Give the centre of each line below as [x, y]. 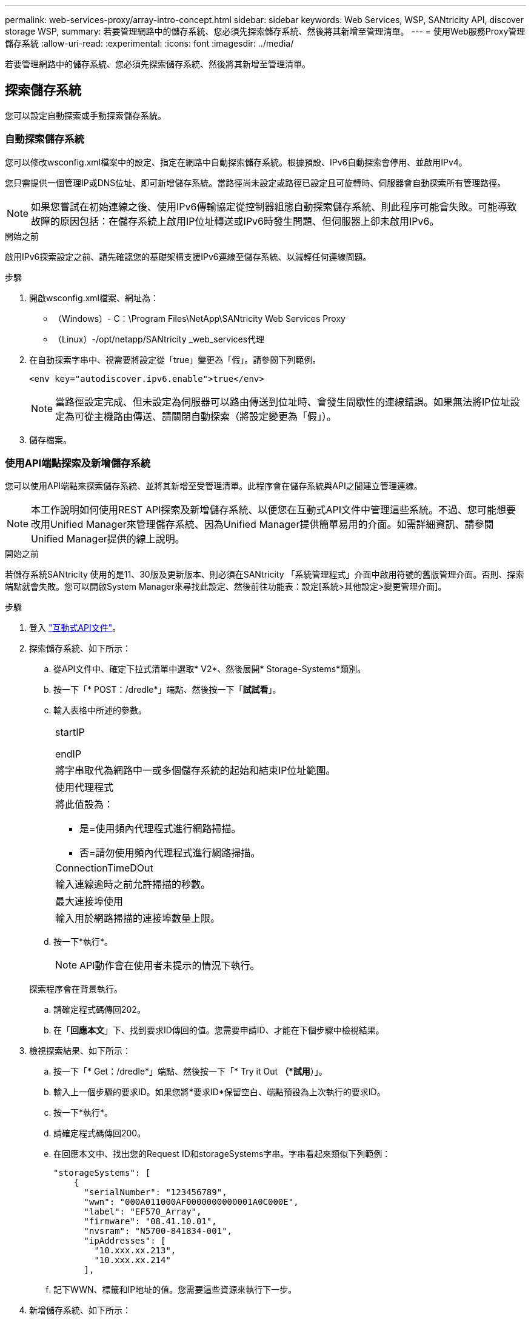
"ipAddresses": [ [125, 1241]
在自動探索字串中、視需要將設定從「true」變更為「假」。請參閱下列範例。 [175, 359]
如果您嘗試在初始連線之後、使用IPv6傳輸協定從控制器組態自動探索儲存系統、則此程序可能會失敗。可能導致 [274, 206]
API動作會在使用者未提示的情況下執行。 [170, 966]
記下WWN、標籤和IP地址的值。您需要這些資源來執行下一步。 [175, 1290]
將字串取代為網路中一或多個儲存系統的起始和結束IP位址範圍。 [195, 771]
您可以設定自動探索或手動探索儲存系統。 [85, 115]
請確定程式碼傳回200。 [100, 1133]
